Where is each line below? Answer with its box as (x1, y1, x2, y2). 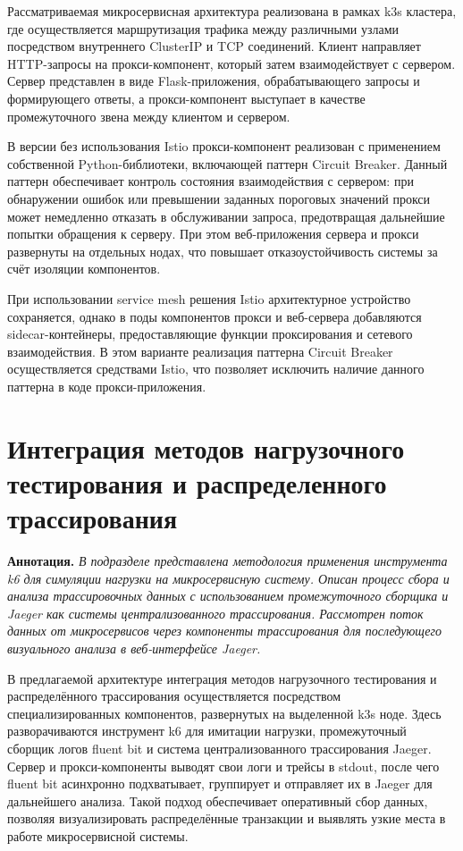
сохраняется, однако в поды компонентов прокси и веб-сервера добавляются (7, 307, 422, 325)
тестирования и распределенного (7, 464, 387, 501)
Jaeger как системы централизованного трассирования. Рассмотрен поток (7, 603, 424, 622)
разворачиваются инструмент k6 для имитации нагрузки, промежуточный (7, 721, 407, 740)
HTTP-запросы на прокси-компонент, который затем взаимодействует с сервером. (7, 54, 456, 72)
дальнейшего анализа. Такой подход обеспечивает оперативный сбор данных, (7, 791, 428, 810)
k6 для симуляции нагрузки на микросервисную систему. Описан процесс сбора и (7, 569, 450, 587)
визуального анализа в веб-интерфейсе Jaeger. (7, 638, 261, 657)
